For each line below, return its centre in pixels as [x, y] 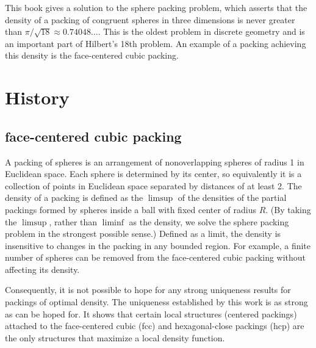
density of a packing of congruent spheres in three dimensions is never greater [150, 19]
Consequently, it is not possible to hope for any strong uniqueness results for [148, 290]
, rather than [73, 221]
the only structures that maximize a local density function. [115, 337]
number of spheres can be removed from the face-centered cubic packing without [156, 257]
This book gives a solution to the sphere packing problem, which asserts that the [156, 7]
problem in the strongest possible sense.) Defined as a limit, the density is [143, 234]
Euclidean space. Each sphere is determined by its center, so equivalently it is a [153, 174]
